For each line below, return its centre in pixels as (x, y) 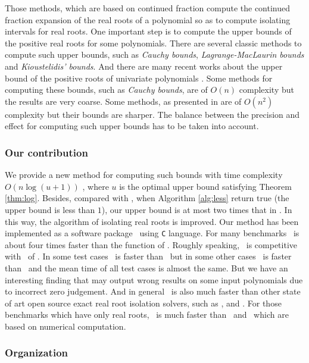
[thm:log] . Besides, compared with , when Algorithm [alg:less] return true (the (147, 198)
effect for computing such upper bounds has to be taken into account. (132, 126)
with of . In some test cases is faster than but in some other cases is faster (148, 256)
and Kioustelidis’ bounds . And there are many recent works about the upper (144, 66)
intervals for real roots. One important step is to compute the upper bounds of (148, 31)
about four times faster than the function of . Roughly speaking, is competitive (151, 244)
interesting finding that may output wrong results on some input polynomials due (154, 279)
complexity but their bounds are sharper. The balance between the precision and (152, 114)
